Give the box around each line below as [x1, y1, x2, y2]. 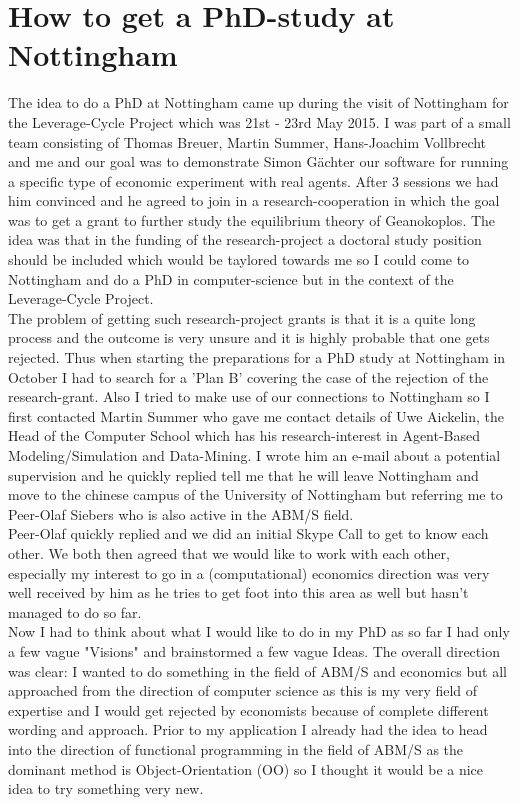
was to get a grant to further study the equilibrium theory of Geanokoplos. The [8, 209, 496, 230]
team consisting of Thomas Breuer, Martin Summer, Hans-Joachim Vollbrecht [8, 131, 487, 152]
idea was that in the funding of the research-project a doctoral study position [8, 229, 482, 250]
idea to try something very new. [8, 778, 204, 799]
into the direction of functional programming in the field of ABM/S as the [8, 738, 464, 759]
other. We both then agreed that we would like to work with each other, [8, 542, 450, 563]
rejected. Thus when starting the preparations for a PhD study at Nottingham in [8, 347, 506, 368]
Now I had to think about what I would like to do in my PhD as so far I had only [8, 621, 510, 642]
